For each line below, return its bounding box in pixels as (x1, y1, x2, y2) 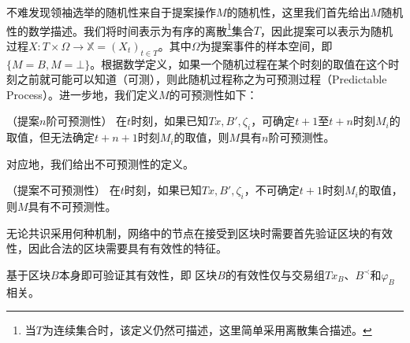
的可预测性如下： (169, 86, 258, 102)
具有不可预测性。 (28, 198, 117, 215)
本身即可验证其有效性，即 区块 (58, 266, 218, 282)
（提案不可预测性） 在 (6, 182, 121, 198)
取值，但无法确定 (6, 129, 95, 146)
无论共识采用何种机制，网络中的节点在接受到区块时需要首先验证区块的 (6, 224, 371, 241)
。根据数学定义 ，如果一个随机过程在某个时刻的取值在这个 (90, 55, 389, 72)
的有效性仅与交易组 (225, 266, 325, 282)
